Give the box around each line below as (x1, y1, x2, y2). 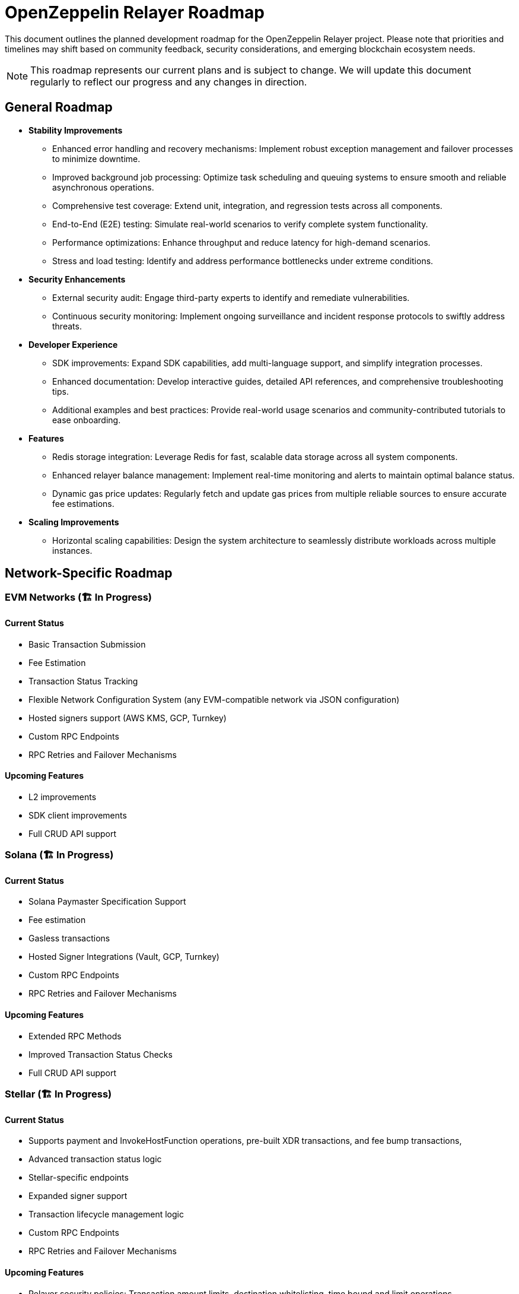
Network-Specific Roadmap (5, 566, 173, 581)
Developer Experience (28, 339, 118, 350)
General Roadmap (5, 100, 113, 115)
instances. (52, 545, 93, 556)
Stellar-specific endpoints (28, 1172, 129, 1183)
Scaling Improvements (28, 516, 119, 527)
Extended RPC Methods (28, 1030, 122, 1041)
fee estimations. (52, 498, 114, 509)
